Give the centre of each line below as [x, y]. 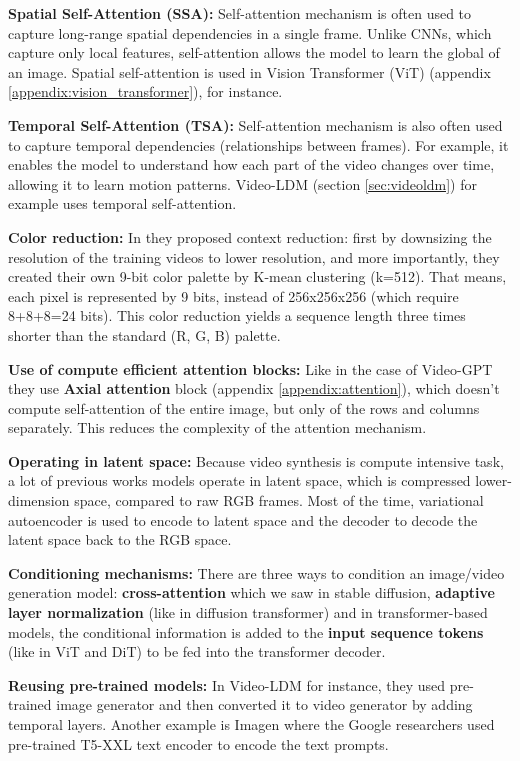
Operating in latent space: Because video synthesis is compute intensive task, [256, 460]
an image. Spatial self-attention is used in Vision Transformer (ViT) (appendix [249, 71]
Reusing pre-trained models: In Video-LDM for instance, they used [227, 684]
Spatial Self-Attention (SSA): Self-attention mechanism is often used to [240, 13]
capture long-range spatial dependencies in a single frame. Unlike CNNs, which [250, 32]
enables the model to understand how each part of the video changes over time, [251, 164]
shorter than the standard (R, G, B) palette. [144, 334]
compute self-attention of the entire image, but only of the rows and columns [244, 407]
